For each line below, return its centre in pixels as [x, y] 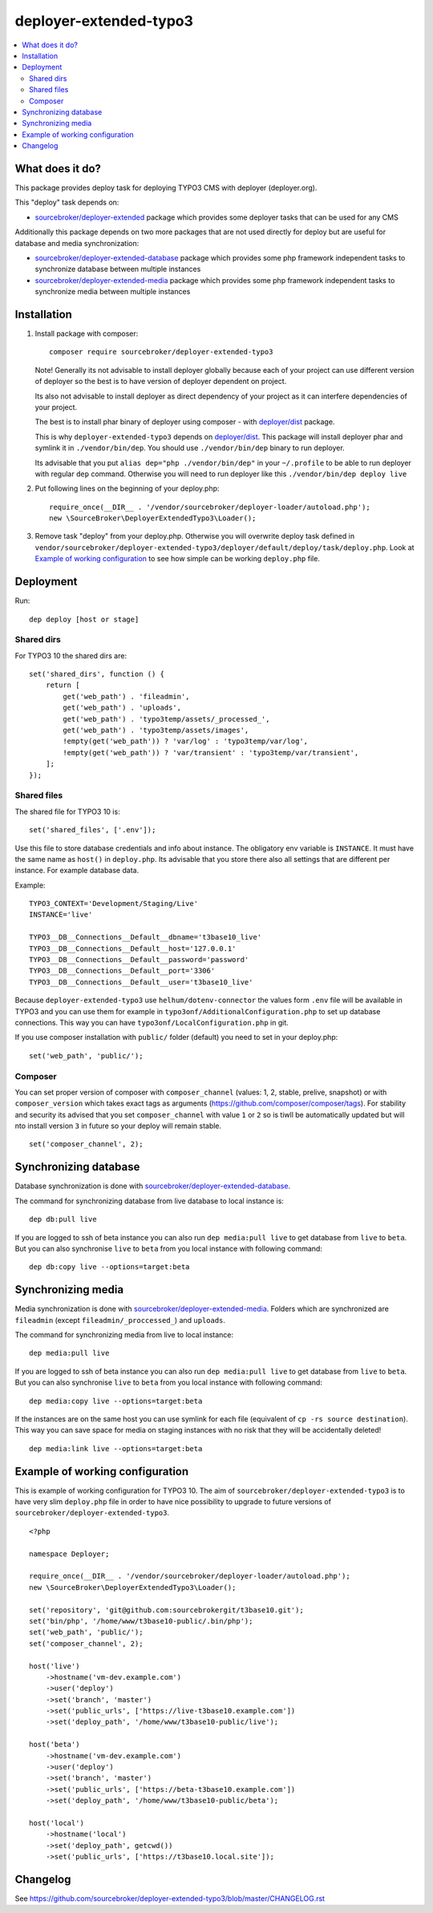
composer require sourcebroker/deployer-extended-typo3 [161, 352]
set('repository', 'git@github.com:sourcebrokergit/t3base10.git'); [166, 1610]
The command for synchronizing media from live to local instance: [124, 1335]
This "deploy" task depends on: [67, 202]
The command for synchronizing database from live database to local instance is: [150, 1201]
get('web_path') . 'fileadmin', [126, 696]
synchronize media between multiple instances [113, 292]
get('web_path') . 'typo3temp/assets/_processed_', [166, 719]
